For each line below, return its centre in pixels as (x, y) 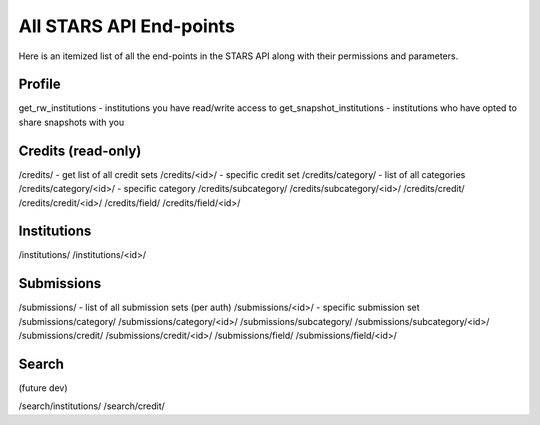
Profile (39, 84)
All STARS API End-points (126, 26)
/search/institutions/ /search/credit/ (91, 406)
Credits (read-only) (80, 150)
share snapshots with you (71, 122)
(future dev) (43, 388)
